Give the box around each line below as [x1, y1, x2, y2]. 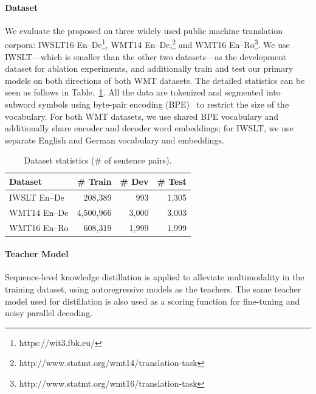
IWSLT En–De [9, 190, 64, 203]
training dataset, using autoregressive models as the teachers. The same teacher [5, 283, 301, 295]
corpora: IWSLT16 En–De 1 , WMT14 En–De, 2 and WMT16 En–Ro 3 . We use [5, 36, 290, 51]
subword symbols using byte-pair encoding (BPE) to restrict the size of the [5, 98, 289, 111]
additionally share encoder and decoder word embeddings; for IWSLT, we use [5, 122, 294, 134]
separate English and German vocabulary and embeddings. [5, 133, 224, 146]
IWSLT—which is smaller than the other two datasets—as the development [5, 50, 287, 63]
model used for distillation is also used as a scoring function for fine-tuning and [5, 294, 300, 307]
